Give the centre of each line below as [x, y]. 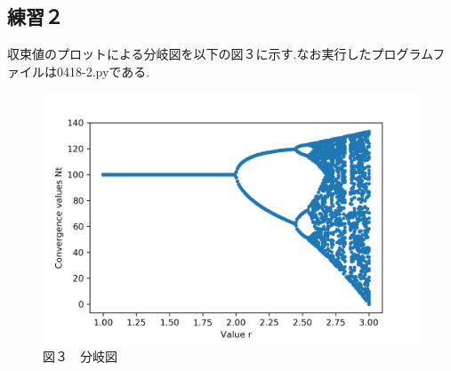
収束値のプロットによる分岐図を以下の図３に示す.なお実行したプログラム [220, 54]
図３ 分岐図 [80, 356]
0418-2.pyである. [103, 71]
